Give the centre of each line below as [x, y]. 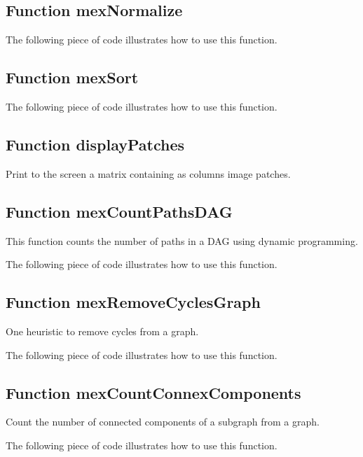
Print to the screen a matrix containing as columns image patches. [148, 173]
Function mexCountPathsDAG [119, 211]
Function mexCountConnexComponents [153, 392]
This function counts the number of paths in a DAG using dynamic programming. [182, 240]
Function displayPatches [95, 144]
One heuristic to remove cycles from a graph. [102, 331]
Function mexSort [72, 77]
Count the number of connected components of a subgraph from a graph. [163, 422]
